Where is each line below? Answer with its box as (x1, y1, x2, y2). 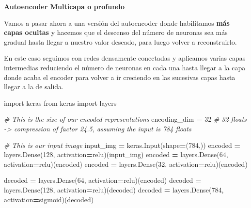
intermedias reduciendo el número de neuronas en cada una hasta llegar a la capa (4, 62, 246, 72)
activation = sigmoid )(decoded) (4, 194, 94, 204)
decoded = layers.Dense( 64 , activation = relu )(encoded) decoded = (4, 175, 202, 185)
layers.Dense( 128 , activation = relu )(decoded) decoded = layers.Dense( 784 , (4, 184, 224, 194)
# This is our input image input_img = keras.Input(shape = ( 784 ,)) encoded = (4, 140, 240, 150)
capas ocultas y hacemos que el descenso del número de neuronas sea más (4, 27, 228, 37)
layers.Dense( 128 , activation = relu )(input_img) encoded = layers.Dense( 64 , (4, 149, 228, 160)
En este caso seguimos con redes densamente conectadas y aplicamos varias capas (4, 53, 246, 63)
